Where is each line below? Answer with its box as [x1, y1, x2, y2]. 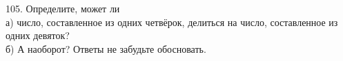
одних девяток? [6, 28, 70, 42]
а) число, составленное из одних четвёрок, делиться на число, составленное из [6, 14, 338, 29]
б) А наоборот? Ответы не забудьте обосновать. [6, 41, 206, 56]
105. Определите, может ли [6, 1, 120, 15]
